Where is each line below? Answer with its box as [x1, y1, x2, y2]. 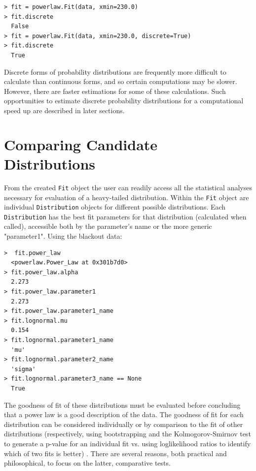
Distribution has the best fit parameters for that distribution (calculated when [4, 211, 247, 221]
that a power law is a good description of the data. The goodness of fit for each [4, 409, 244, 420]
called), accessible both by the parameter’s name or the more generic [4, 221, 212, 231]
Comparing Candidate [4, 134, 158, 154]
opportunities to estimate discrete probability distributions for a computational [4, 95, 244, 106]
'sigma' [11, 365, 36, 373]
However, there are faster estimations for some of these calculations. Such [4, 86, 226, 96]
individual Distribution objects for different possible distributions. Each [4, 202, 226, 212]
